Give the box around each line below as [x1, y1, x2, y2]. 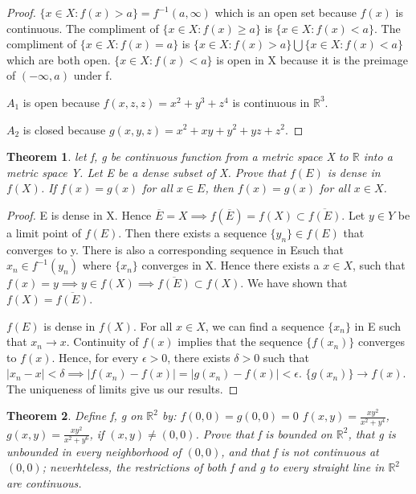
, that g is [348, 425, 396, 442]
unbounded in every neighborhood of [6, 443, 181, 459]
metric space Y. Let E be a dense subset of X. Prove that [6, 163, 287, 180]
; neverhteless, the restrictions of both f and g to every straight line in [42, 459, 385, 475]
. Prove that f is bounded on [195, 425, 332, 442]
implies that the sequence [177, 333, 303, 350]
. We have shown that [240, 274, 348, 291]
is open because [22, 93, 100, 110]
